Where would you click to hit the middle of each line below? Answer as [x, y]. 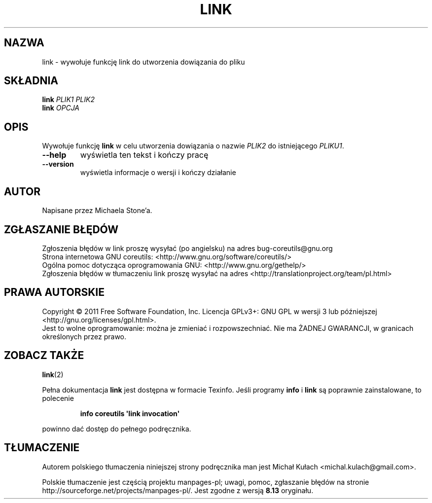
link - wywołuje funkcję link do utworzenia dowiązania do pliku [144, 62]
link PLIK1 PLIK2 [68, 100]
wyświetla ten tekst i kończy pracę [144, 155]
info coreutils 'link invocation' [130, 413]
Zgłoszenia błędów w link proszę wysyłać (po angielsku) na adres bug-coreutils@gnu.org [187, 248]
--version [58, 164]
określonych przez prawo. [84, 336]
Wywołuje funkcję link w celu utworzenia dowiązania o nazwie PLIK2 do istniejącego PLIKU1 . [193, 146]
